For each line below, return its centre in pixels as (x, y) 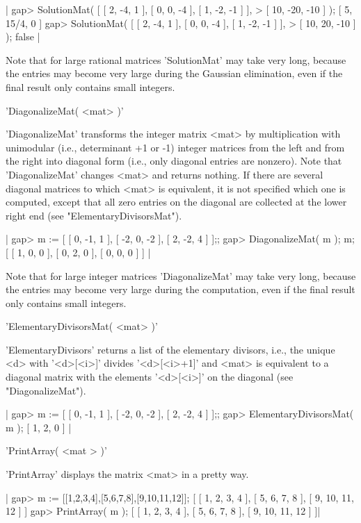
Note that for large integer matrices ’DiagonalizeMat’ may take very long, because (181, 275)
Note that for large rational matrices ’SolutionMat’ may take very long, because (176, 59)
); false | (23, 36)
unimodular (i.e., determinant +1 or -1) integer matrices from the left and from (175, 147)
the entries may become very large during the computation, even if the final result (180, 289)
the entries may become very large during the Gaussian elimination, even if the (174, 73)
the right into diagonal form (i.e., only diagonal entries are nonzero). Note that (174, 161)
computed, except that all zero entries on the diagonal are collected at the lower (176, 202)
